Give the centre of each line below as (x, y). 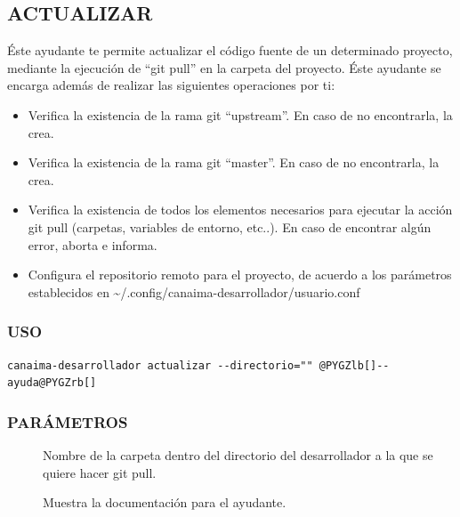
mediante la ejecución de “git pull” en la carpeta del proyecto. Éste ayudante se (224, 67)
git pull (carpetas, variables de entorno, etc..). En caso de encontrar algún (230, 226)
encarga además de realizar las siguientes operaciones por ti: (171, 85)
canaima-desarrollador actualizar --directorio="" (160, 365)
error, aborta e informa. (93, 244)
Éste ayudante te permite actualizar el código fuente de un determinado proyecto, (230, 50)
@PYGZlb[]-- (354, 365)
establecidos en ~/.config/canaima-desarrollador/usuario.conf (194, 291)
